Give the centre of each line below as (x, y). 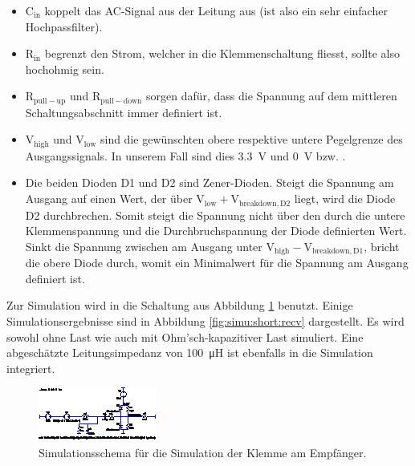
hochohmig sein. (65, 69)
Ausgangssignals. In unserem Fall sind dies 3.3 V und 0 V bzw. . (185, 155)
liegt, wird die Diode (345, 199)
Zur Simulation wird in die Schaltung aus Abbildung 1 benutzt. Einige (180, 305)
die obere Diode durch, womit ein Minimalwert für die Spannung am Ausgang (217, 263)
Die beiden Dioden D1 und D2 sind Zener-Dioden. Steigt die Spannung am (210, 182)
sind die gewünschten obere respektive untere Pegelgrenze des (251, 139)
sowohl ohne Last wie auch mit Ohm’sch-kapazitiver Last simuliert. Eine (185, 336)
